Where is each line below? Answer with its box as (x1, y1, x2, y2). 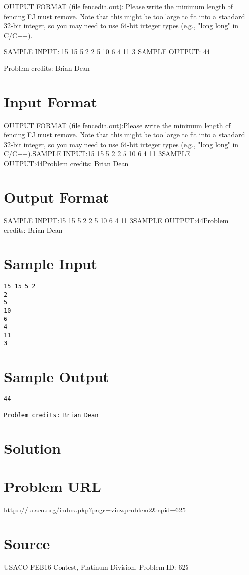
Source (4, 533, 50, 553)
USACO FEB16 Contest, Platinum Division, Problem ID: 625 (4, 561, 189, 572)
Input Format (4, 91, 98, 111)
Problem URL (4, 476, 101, 496)
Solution (4, 438, 61, 458)
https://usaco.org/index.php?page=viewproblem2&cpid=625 (4, 504, 186, 514)
